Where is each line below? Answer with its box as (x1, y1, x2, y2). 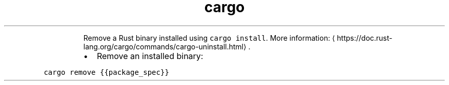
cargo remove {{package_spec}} (44, 68, 169, 76)
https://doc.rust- (337, 33, 393, 42)
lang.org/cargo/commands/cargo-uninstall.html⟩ (83, 42, 247, 51)
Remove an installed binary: (96, 50, 203, 61)
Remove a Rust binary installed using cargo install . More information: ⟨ (83, 33, 335, 42)
